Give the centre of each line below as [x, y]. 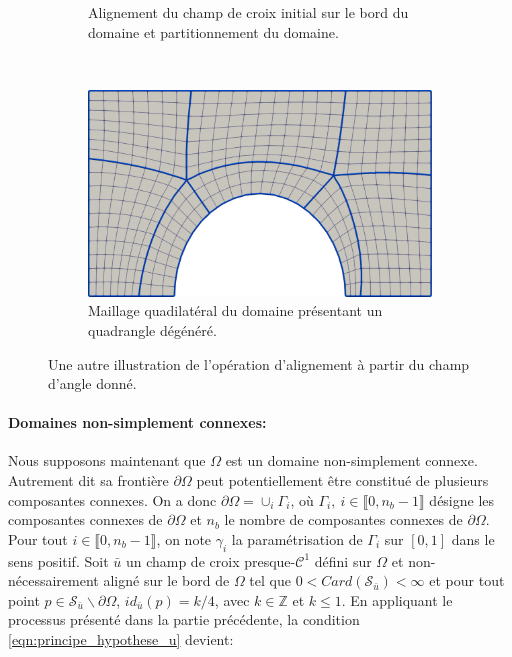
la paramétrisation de [297, 538]
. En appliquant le [397, 599]
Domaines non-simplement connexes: [137, 422]
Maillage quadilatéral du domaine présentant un [235, 310]
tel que [270, 580]
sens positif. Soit [58, 560]
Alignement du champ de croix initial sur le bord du [248, 12]
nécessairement [53, 580]
